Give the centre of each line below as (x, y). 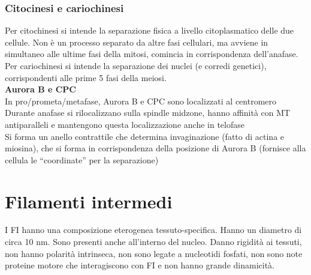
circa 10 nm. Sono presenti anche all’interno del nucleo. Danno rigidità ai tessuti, (153, 242)
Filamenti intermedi (89, 201)
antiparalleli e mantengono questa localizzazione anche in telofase (125, 124)
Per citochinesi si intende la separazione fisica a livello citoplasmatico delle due (150, 30)
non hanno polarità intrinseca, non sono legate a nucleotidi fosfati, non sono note (154, 253)
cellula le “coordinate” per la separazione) (82, 159)
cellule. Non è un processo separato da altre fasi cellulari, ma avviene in (137, 42)
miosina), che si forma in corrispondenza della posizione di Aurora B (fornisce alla (155, 148)
